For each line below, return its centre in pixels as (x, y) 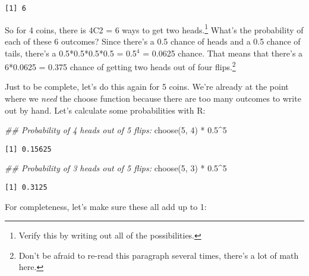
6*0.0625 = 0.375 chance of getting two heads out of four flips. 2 (120, 66)
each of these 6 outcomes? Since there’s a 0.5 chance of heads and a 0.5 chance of (153, 41)
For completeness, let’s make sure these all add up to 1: (106, 206)
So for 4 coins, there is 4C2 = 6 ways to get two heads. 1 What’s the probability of (154, 29)
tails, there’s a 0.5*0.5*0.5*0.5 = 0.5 (71, 53)
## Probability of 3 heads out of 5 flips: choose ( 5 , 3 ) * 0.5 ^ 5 (116, 168)
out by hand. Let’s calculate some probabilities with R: (105, 110)
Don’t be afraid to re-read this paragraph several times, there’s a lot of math (159, 255)
